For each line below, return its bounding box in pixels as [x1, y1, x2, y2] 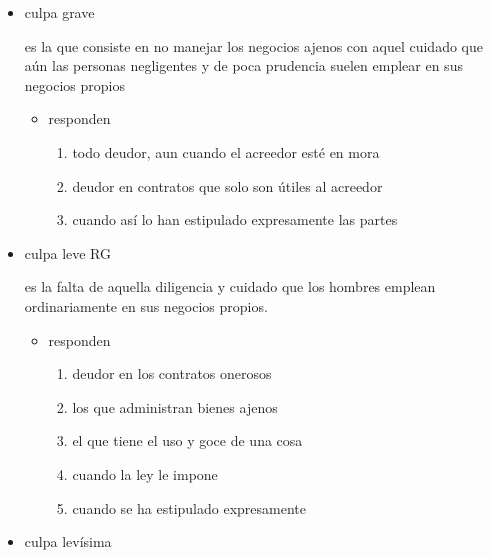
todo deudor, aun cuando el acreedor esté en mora [72, 141, 380, 162]
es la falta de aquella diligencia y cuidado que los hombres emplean [24, 276, 436, 297]
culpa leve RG [24, 242, 112, 263]
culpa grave [24, 2, 95, 22]
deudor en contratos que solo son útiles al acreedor [72, 175, 383, 196]
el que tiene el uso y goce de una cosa [72, 430, 303, 451]
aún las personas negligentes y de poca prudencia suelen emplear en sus [24, 55, 463, 76]
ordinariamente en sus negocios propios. [24, 295, 268, 316]
